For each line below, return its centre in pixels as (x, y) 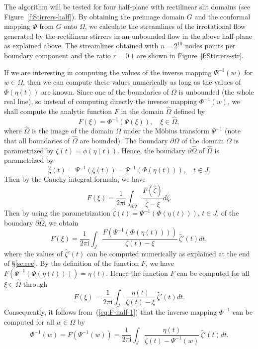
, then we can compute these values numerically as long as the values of (132, 82)
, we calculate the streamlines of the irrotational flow (165, 26)
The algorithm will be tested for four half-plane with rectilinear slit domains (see (127, 6)
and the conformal (222, 16)
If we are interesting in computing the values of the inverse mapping (108, 72)
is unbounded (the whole (216, 91)
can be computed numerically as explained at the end (168, 253)
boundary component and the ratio (57, 55)
